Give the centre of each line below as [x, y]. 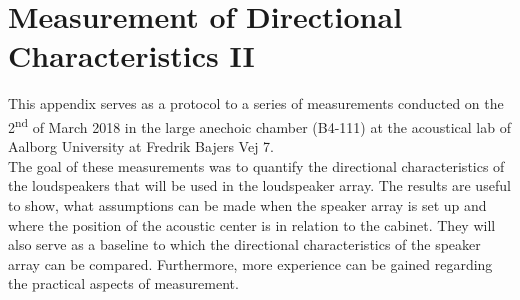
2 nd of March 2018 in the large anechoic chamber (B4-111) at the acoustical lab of [259, 125]
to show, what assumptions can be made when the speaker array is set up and [247, 204]
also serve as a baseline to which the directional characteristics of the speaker [244, 244]
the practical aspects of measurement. [123, 283]
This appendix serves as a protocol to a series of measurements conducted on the [256, 103]
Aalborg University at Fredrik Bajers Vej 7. [141, 146]
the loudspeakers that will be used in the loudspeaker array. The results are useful [259, 185]
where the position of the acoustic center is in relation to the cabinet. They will [252, 224]
